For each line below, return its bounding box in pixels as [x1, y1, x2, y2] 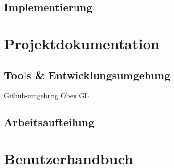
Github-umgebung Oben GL [4, 90, 89, 101]
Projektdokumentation [4, 33, 160, 53]
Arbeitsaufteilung [4, 114, 95, 130]
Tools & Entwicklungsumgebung [4, 67, 171, 82]
